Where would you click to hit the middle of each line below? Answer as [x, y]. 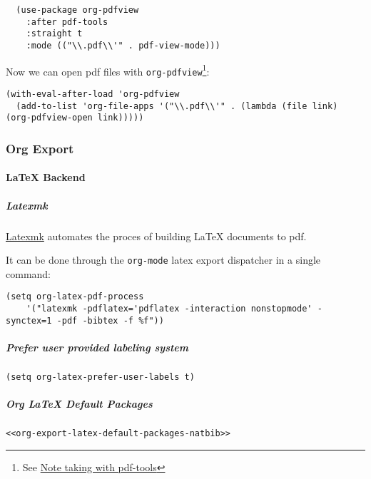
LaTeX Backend [46, 177]
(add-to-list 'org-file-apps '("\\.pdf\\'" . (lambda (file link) [177, 106]
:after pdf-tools [67, 22]
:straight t [54, 34]
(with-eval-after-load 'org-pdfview [93, 94]
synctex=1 [29, 320]
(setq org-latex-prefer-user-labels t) [100, 377]
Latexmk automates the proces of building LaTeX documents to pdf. [156, 236]
